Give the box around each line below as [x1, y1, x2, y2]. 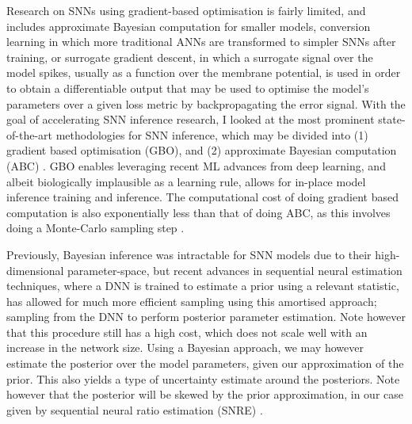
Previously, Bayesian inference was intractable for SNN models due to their [6, 246, 372, 262]
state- [378, 111, 406, 128]
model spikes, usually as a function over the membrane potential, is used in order [6, 64, 401, 81]
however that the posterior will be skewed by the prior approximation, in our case [6, 386, 404, 403]
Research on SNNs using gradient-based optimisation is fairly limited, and [6, 2, 366, 18]
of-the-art [6, 126, 52, 143]
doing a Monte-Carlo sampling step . [6, 220, 185, 236]
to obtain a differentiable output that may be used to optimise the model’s [6, 79, 369, 96]
